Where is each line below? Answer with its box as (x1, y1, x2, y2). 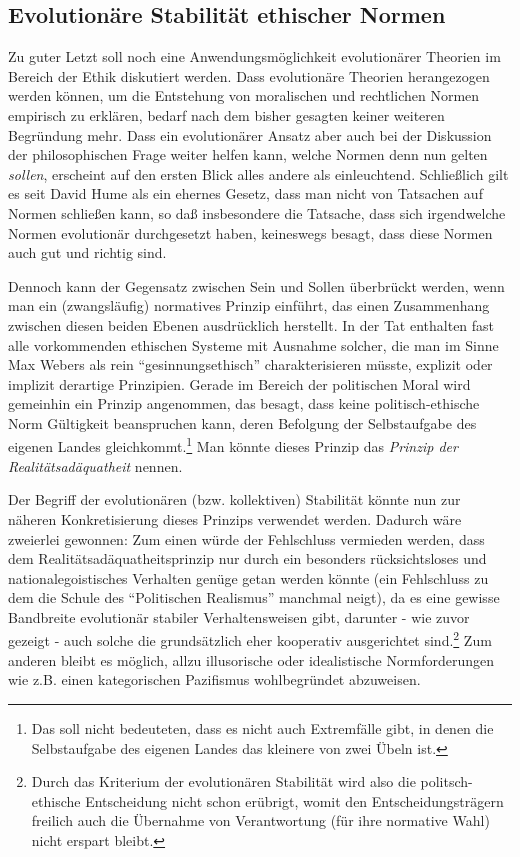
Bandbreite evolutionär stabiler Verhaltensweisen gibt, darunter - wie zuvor (8, 606, 470, 627)
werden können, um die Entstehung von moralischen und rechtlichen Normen (8, 85, 480, 106)
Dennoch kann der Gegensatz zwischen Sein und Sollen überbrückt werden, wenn (8, 275, 505, 296)
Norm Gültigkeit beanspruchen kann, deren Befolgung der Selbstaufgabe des (8, 412, 477, 433)
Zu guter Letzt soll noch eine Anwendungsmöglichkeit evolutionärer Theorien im (8, 46, 501, 67)
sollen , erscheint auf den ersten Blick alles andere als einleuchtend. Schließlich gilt (8, 163, 509, 184)
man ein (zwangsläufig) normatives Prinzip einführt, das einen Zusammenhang (8, 295, 490, 316)
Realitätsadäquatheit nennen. (8, 455, 183, 476)
